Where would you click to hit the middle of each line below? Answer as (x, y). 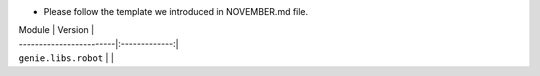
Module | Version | (56, 30)
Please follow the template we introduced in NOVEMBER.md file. (176, 11)
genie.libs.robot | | (66, 58)
